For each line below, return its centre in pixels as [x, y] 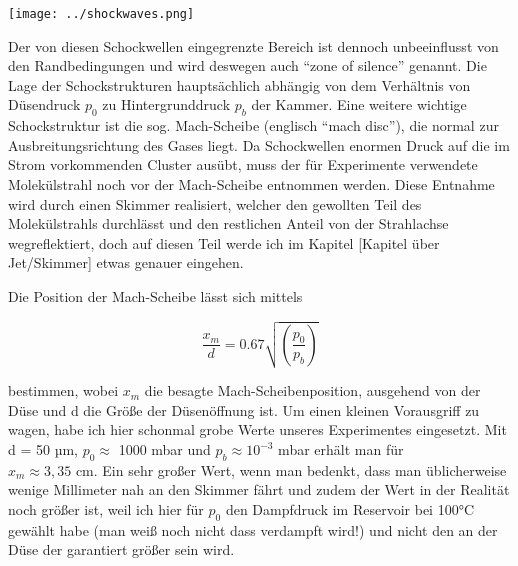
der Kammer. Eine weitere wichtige [359, 104]
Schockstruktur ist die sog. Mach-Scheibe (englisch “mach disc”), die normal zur [253, 125]
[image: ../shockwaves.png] [101, 14]
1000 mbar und [164, 449]
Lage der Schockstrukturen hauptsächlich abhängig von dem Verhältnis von [239, 84]
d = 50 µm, [43, 449]
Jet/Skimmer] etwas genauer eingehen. [126, 262]
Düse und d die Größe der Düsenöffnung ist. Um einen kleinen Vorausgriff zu [244, 409]
